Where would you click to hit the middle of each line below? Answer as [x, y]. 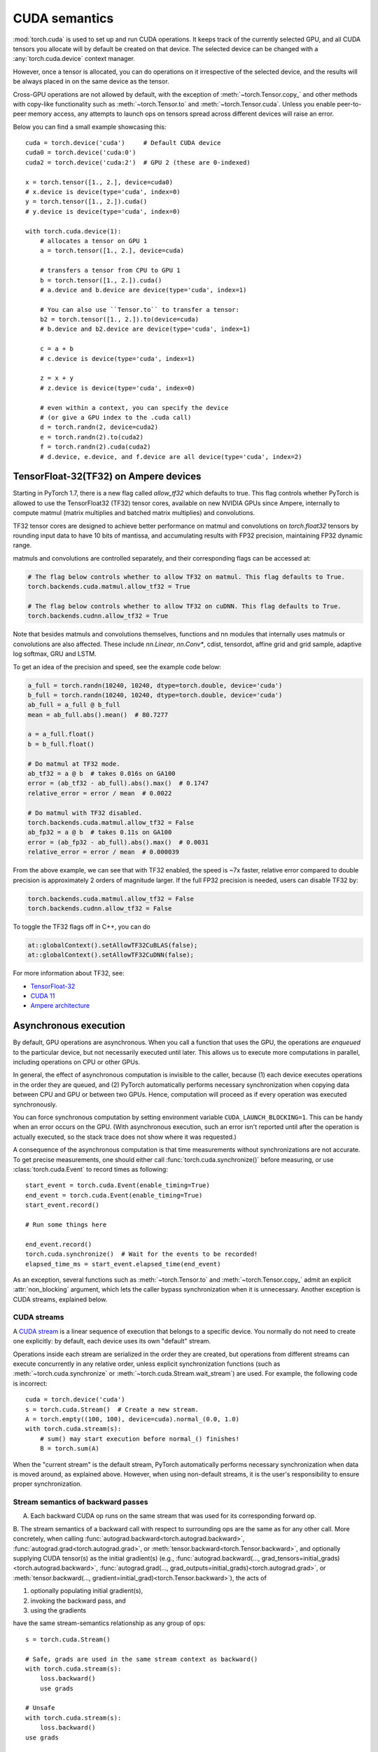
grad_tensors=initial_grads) [301, 1558]
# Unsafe [40, 1708]
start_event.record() [62, 1205]
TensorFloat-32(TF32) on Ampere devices [107, 477]
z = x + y [56, 378]
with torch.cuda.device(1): [73, 231]
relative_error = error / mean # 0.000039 [104, 852]
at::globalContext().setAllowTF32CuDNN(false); [111, 955]
